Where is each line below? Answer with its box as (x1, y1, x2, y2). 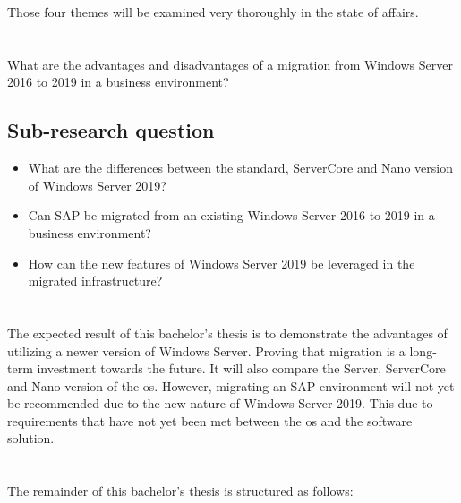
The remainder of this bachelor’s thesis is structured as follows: (7, 482, 354, 500)
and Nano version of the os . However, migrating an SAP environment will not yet (7, 376, 455, 395)
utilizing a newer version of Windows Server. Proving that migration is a (7, 341, 406, 360)
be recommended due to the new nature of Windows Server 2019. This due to (7, 394, 433, 413)
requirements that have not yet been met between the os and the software (7, 411, 413, 430)
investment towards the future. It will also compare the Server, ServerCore (37, 359, 446, 378)
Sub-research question (7, 116, 215, 144)
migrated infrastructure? (28, 271, 163, 290)
